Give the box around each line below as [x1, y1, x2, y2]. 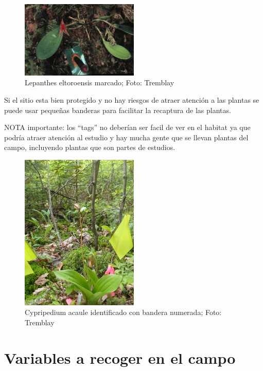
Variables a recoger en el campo [4, 347, 236, 368]
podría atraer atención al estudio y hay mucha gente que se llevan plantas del [4, 132, 249, 142]
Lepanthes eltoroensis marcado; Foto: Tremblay [25, 77, 174, 88]
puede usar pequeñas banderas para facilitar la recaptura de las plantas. [4, 104, 231, 115]
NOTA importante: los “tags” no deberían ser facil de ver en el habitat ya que [4, 122, 251, 133]
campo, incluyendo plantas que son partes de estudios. [4, 142, 176, 153]
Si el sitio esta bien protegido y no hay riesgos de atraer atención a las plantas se [4, 95, 259, 105]
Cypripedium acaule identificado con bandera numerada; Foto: [25, 307, 222, 318]
